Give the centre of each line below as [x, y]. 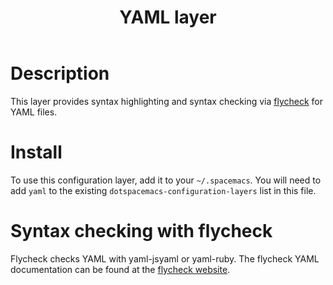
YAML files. [34, 112]
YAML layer [168, 17]
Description [60, 73]
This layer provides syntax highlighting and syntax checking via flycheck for [167, 101]
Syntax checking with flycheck [141, 231]
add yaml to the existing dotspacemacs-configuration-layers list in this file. [163, 190]
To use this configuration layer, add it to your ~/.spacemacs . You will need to [166, 180]
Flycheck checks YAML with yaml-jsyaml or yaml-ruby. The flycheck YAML [165, 258]
